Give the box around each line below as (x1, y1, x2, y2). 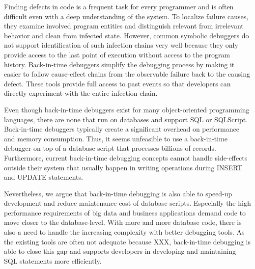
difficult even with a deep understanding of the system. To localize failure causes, (4, 11, 249, 21)
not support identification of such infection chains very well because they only (4, 40, 238, 50)
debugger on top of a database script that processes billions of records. (4, 143, 217, 153)
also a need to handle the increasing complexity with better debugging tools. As (4, 227, 245, 237)
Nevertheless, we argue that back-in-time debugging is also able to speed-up (4, 188, 232, 198)
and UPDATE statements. (4, 172, 83, 182)
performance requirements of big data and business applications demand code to (4, 207, 246, 217)
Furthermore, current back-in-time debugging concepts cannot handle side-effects (4, 152, 248, 162)
